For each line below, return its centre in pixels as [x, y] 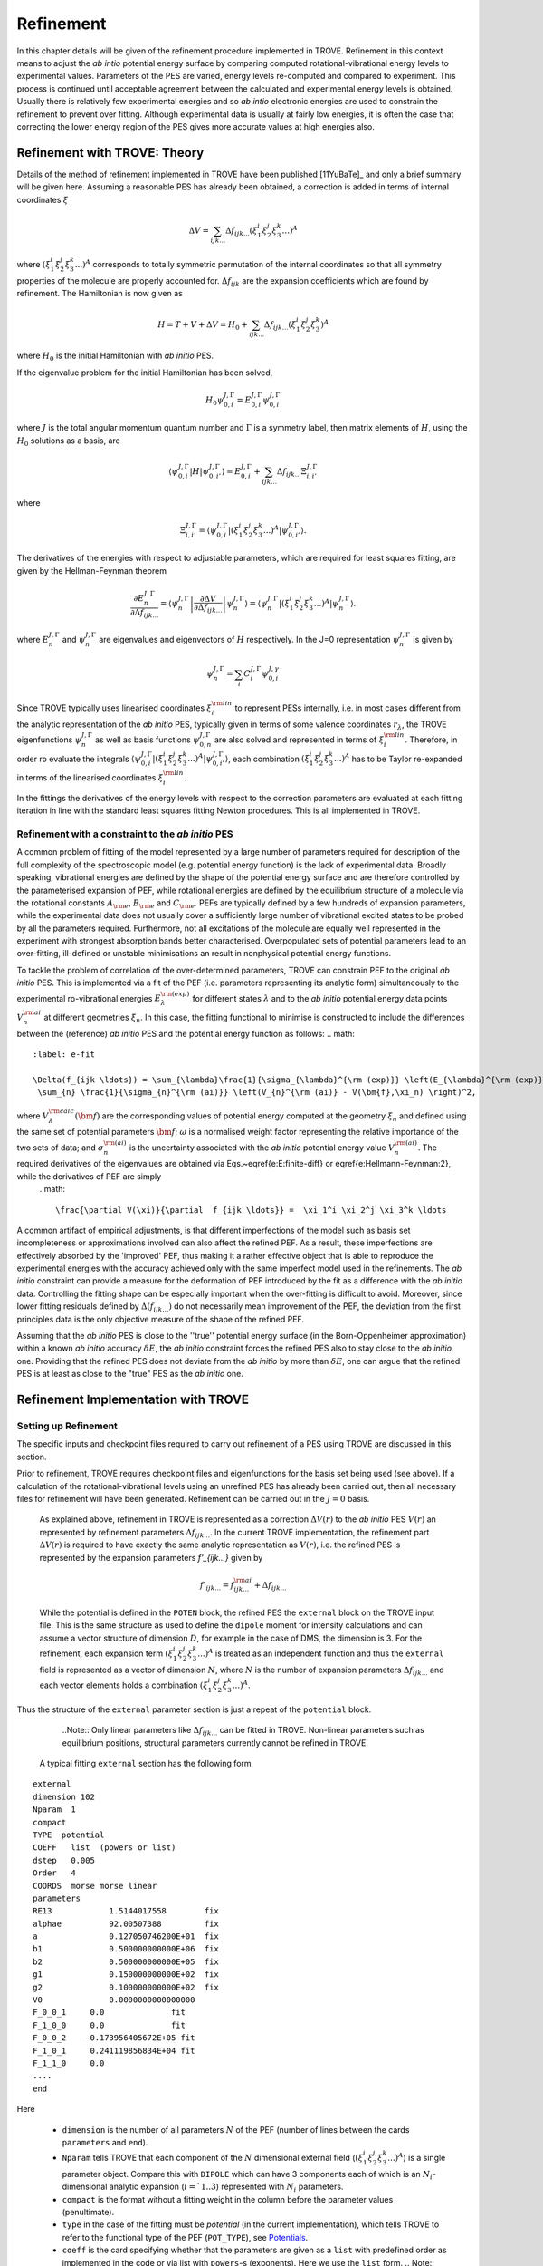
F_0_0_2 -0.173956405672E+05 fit [114, 2038]
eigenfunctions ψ [49, 740]
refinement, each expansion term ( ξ [106, 1653]
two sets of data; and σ [60, 1148]
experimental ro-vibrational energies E [89, 998]
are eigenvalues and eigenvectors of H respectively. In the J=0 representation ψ [249, 639]
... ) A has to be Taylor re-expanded [398, 758]
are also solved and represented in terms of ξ [299, 740]
